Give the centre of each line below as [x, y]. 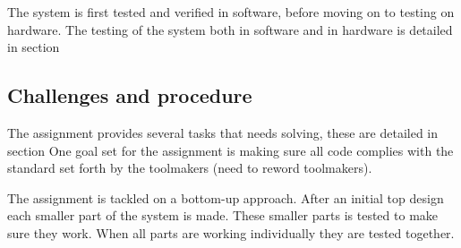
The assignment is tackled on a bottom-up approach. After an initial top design [226, 197]
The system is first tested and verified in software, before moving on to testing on [231, 12]
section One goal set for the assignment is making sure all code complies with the [230, 150]
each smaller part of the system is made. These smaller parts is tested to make [223, 215]
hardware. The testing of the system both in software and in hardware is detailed [230, 29]
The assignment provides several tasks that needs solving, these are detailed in [223, 132]
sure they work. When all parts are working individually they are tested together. [231, 232]
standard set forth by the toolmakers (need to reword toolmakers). [190, 168]
